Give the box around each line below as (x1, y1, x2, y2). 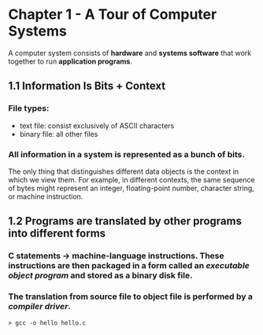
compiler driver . (8, 301, 71, 312)
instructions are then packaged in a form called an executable (8, 260, 250, 271)
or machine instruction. (8, 191, 83, 201)
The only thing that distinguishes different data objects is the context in (8, 167, 239, 176)
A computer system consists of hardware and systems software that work (8, 48, 252, 57)
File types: (8, 103, 50, 114)
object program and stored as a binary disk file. (8, 270, 193, 281)
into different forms (8, 226, 106, 241)
